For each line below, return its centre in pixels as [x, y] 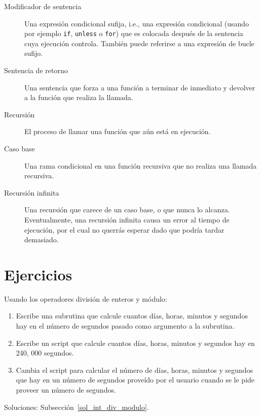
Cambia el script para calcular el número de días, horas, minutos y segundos [135, 370]
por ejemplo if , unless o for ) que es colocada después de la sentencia [134, 33]
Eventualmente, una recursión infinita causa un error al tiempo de [127, 219]
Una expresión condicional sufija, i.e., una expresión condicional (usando [137, 23]
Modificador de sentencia [43, 6]
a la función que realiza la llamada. [79, 97]
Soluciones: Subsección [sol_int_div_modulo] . [77, 407]
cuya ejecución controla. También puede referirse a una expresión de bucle [139, 43]
